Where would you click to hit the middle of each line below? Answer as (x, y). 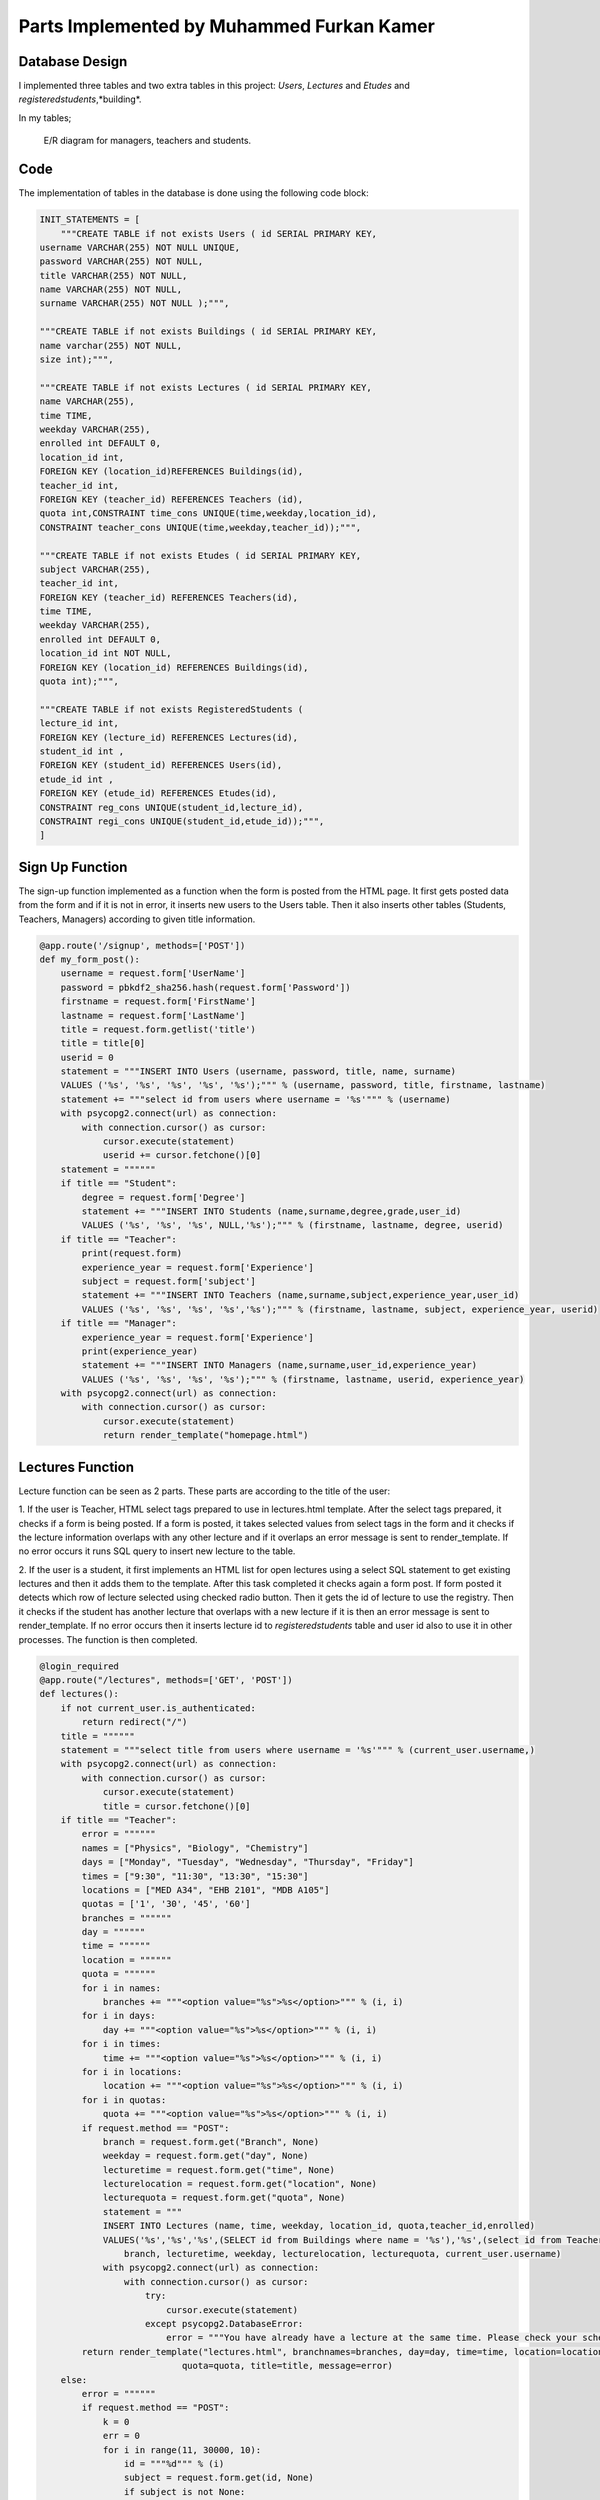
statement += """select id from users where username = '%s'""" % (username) (256, 1099)
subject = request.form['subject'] (169, 1281)
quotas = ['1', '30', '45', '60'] (166, 1904)
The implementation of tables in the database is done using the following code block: (193, 193)
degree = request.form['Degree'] (163, 1197)
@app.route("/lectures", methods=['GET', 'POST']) (166, 1680)
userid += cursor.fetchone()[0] (182, 1155)
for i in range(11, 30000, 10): (182, 2449)
